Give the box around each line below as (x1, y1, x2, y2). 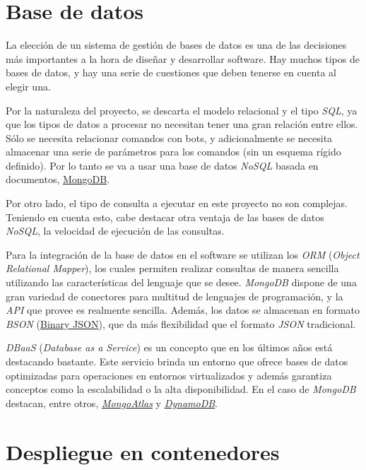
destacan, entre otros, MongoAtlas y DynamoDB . (6, 395, 218, 410)
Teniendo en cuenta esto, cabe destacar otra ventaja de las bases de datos (6, 209, 324, 224)
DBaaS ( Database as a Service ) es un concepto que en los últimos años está (6, 340, 333, 355)
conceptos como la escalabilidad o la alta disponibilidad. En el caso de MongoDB (6, 382, 356, 396)
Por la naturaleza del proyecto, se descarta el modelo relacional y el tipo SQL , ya (6, 102, 358, 117)
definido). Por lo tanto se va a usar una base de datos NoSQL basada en (6, 158, 319, 172)
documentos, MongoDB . (6, 172, 110, 187)
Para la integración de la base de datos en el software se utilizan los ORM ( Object (6, 247, 360, 262)
